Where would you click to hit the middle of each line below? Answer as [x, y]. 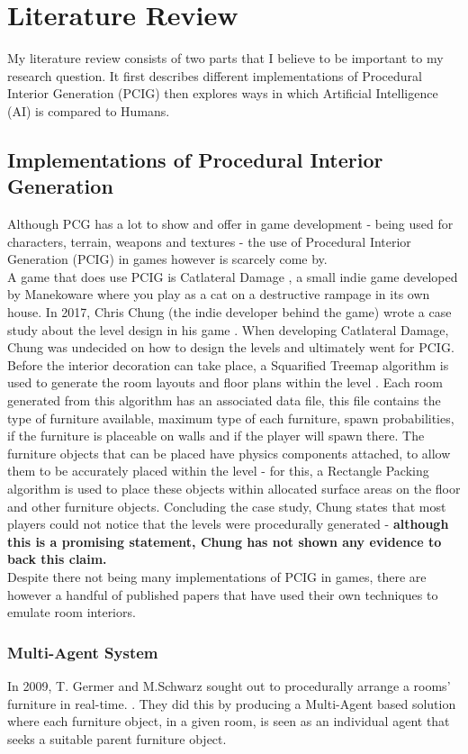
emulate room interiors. [72, 612]
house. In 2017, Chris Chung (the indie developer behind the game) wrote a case [229, 312]
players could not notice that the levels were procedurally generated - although [228, 524]
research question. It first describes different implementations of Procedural [215, 75]
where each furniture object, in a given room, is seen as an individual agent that [229, 721]
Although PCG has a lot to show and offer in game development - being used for [230, 224]
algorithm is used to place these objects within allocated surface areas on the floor [234, 488]
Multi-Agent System [83, 652]
